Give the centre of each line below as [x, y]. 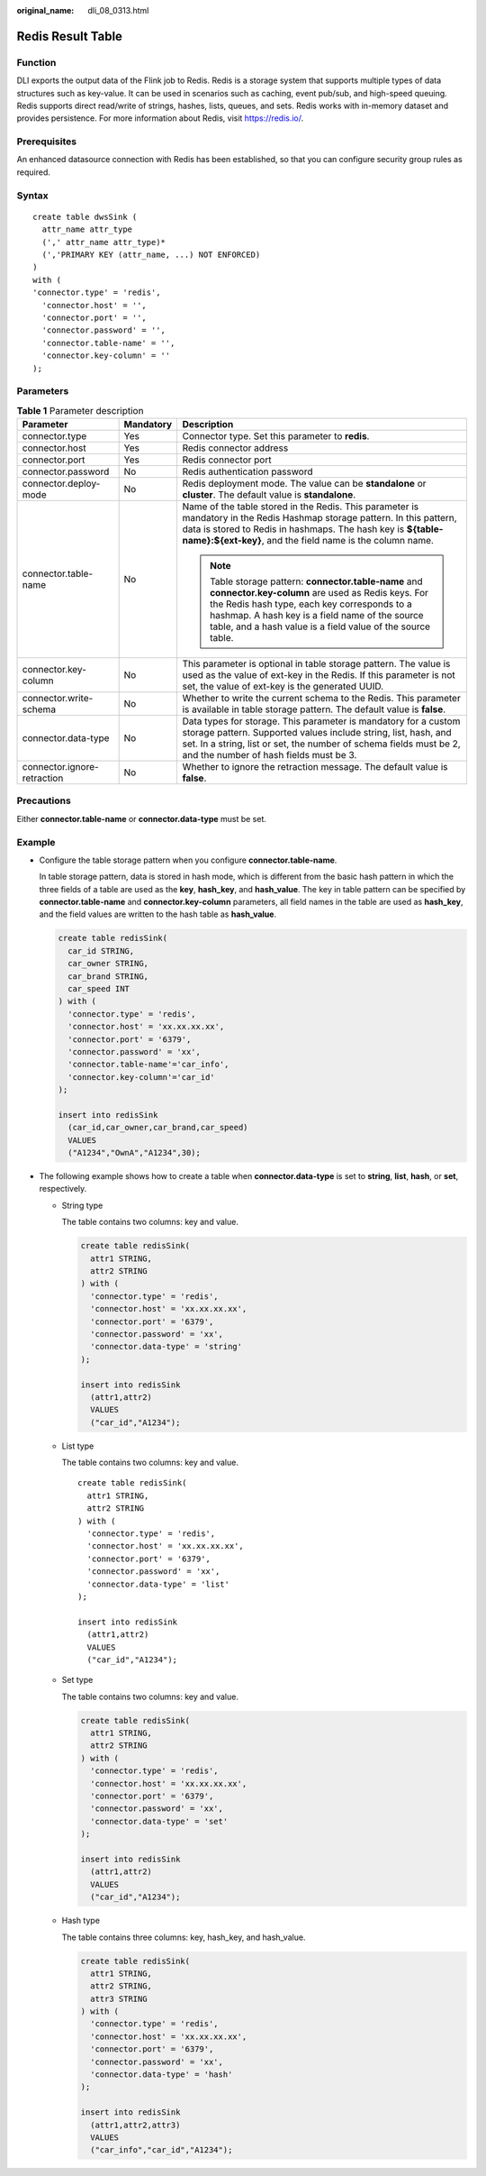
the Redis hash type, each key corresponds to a [311, 604]
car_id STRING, [101, 951]
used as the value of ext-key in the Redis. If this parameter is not [319, 675]
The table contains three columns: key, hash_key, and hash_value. [184, 1937]
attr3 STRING [119, 1998]
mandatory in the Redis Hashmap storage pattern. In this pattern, [320, 518]
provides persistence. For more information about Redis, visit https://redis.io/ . [160, 118]
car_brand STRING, [108, 976]
